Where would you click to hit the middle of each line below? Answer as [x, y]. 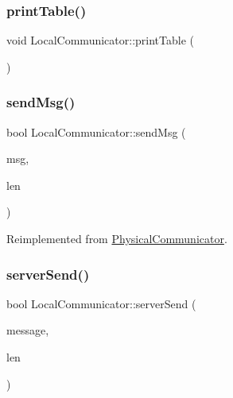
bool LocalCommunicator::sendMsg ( [96, 131]
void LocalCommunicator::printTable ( [100, 40]
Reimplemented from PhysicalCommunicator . [117, 238]
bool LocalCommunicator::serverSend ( [101, 303]
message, [28, 330]
